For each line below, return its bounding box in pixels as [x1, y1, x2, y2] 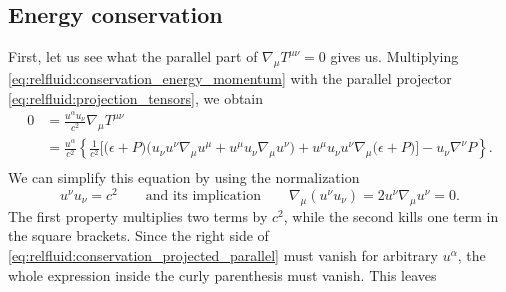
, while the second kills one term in [283, 205, 499, 226]
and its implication [145, 189, 261, 204]
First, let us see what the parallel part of [8, 46, 258, 67]
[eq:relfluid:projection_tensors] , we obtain [8, 87, 264, 108]
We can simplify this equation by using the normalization [8, 167, 360, 188]
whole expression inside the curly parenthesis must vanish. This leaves [8, 264, 437, 285]
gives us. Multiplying [330, 46, 459, 67]
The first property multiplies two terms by [8, 205, 268, 226]
